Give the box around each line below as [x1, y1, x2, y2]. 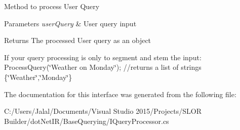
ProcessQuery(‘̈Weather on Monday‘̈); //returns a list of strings [4, 62, 202, 72]
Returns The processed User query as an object [4, 35, 151, 46]
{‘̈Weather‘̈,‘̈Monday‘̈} [4, 71, 72, 82]
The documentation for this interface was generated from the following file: [4, 89, 236, 99]
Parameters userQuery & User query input [4, 18, 137, 28]
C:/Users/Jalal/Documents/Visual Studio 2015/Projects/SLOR [4, 106, 202, 116]
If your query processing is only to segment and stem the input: [4, 52, 202, 62]
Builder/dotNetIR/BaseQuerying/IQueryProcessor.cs [4, 115, 169, 126]
